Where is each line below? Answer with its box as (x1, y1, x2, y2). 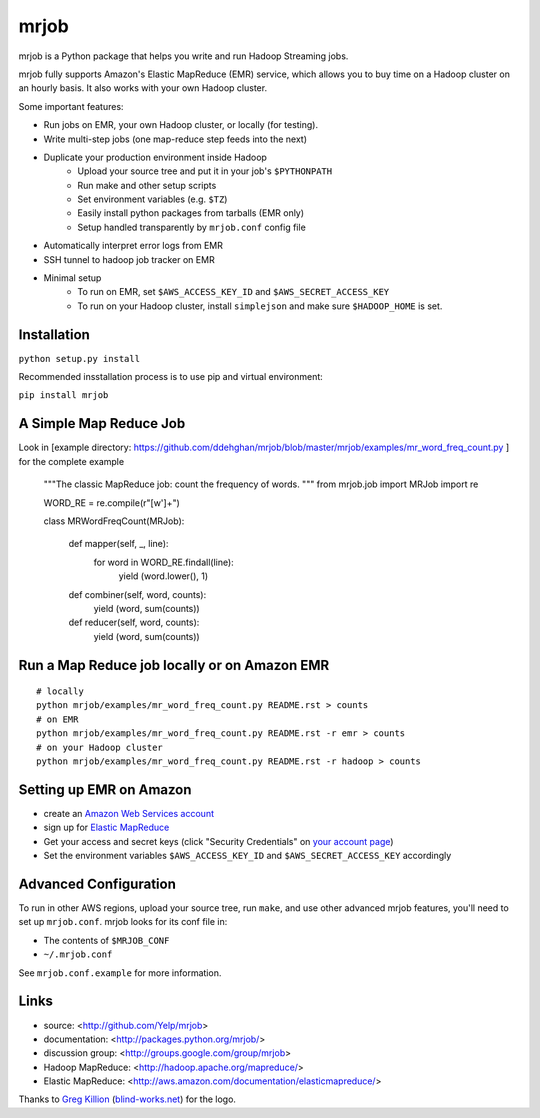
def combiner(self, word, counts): (68, 588, 207, 600)
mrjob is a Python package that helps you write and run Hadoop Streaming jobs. (18, 50, 349, 62)
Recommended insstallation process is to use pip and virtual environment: (18, 371, 324, 383)
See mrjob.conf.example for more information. (18, 966, 222, 979)
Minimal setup (43, 272, 102, 284)
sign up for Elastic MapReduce (43, 821, 170, 834)
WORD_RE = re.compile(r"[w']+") (43, 496, 180, 509)
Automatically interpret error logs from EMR (43, 240, 224, 252)
